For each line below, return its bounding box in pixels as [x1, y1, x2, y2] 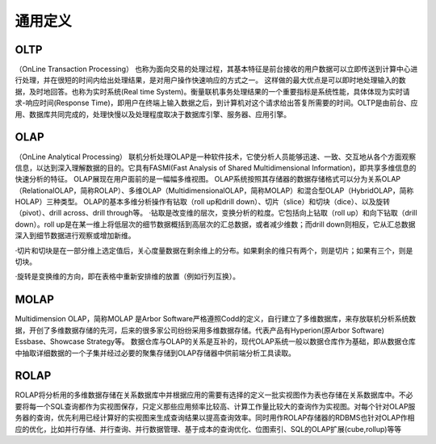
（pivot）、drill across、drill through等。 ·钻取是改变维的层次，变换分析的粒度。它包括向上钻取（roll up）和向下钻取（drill [15, 208, 417, 218]
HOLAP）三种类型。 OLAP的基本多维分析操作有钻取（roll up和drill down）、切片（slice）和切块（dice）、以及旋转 [15, 197, 391, 207]
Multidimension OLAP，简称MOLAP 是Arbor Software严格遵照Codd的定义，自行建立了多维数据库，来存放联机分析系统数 [15, 314, 417, 324]
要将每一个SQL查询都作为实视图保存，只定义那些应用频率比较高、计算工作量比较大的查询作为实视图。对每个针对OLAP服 [15, 401, 416, 411]
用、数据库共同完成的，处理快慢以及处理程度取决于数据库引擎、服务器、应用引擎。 [15, 109, 291, 119]
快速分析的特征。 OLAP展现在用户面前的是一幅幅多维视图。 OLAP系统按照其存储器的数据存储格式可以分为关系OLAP [15, 174, 401, 184]
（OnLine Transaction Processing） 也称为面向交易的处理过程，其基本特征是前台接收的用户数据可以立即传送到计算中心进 [15, 65, 418, 74]
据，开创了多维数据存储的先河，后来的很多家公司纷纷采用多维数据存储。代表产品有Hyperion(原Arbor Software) [15, 325, 385, 335]
